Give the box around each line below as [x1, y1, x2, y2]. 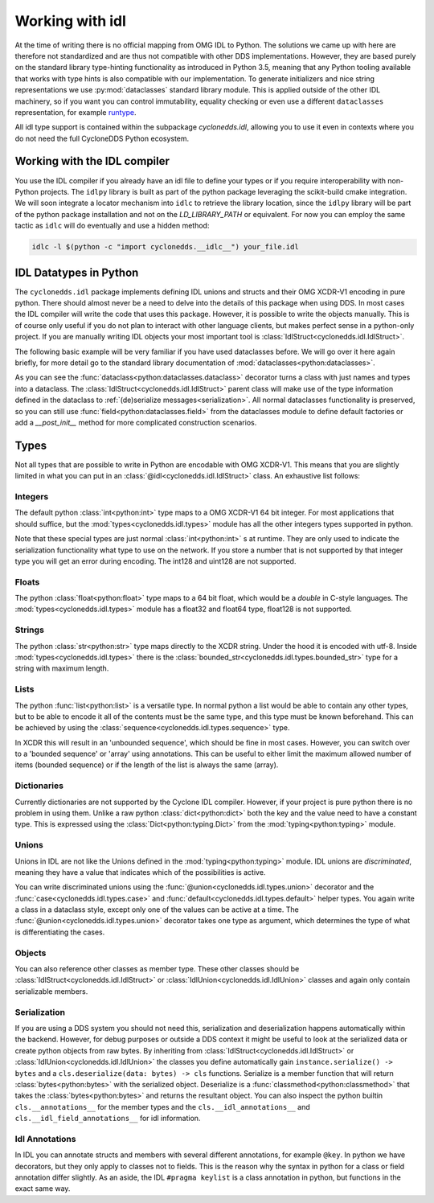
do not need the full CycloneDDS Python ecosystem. [14, 133, 190, 143]
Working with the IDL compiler [14, 154, 170, 168]
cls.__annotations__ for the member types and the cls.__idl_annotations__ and [14, 1102, 310, 1111]
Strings [14, 624, 44, 635]
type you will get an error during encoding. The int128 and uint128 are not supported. [14, 556, 297, 566]
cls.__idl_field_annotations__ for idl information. [14, 1114, 201, 1123]
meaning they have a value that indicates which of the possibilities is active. [14, 867, 266, 877]
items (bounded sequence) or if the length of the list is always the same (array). [14, 760, 279, 770]
